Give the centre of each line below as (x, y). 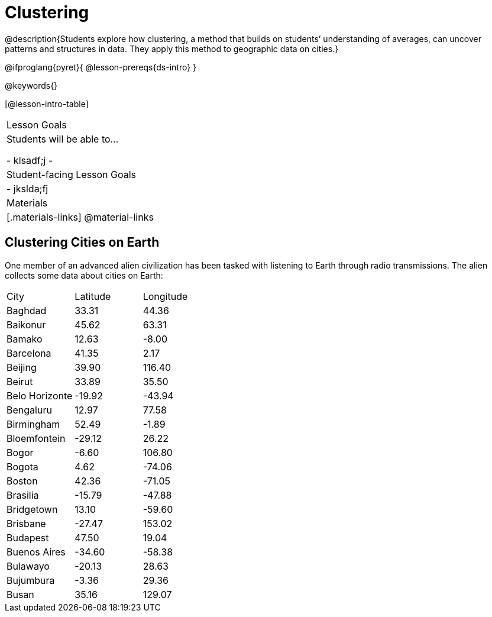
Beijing (22, 367)
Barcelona (29, 353)
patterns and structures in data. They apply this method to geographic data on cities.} (172, 49)
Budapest (28, 537)
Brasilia (23, 495)
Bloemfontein (36, 438)
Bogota (22, 466)
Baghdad (27, 310)
